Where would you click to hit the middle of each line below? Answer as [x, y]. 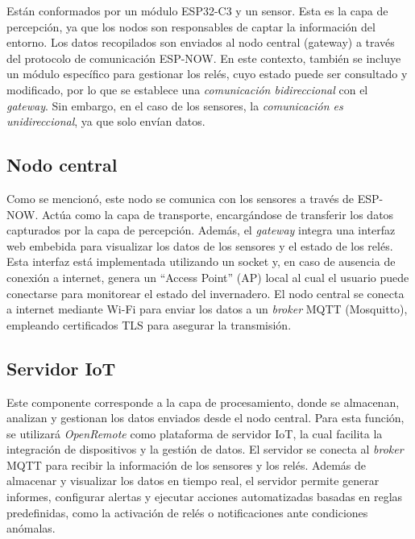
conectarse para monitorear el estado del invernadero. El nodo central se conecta [205, 293]
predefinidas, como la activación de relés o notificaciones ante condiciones [187, 512]
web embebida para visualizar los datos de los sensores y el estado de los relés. [200, 245]
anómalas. [31, 528]
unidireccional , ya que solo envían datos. [106, 121]
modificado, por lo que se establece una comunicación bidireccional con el [187, 89]
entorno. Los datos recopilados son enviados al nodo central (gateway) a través [201, 42]
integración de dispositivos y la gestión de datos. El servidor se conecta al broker [205, 449]
